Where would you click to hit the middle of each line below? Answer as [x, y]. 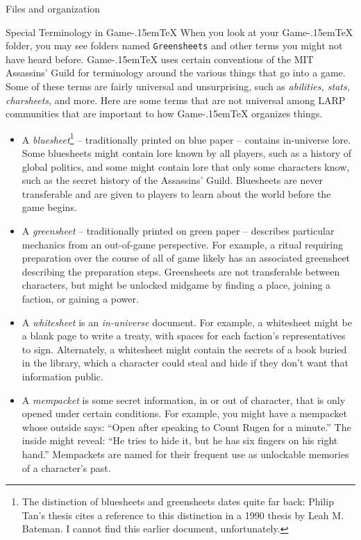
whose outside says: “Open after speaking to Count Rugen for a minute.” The [186, 427]
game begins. [49, 207]
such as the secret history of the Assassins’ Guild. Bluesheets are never [173, 180]
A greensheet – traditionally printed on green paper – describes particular [178, 231]
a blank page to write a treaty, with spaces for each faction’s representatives [184, 336]
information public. [62, 376]
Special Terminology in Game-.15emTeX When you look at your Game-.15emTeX [179, 32]
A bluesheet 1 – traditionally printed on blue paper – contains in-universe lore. [186, 138]
